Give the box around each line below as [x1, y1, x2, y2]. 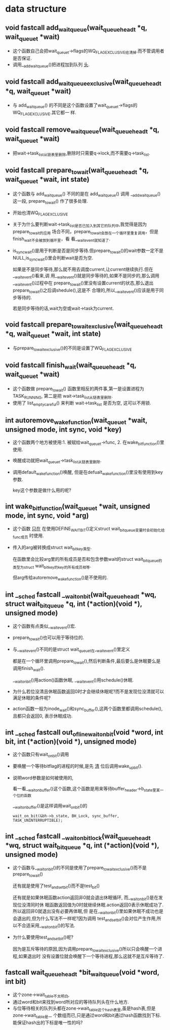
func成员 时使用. [12, 533, 44, 540]
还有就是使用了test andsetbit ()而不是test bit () [12, 883, 100, 890]
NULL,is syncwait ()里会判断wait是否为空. [12, 254, 94, 262]
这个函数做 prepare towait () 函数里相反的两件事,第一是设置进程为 [12, 385, 144, 393]
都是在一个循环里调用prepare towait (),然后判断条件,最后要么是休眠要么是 [12, 658, 161, 665]
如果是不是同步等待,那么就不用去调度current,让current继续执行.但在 [12, 266, 153, 272]
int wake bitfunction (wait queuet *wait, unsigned [5, 502, 150, 512]
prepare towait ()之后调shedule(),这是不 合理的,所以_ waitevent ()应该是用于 [12, 287, 159, 295]
